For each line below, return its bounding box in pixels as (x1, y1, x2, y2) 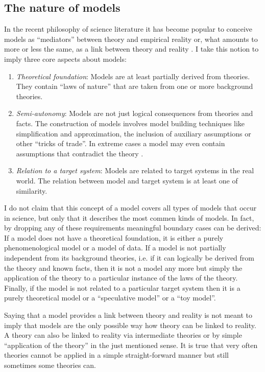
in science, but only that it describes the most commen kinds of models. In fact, (4, 212, 254, 223)
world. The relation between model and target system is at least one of (16, 175, 238, 185)
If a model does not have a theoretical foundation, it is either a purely (4, 232, 224, 243)
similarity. (16, 185, 47, 196)
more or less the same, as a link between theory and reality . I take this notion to (4, 43, 259, 54)
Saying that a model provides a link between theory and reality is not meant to (4, 310, 252, 320)
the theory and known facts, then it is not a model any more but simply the (4, 262, 243, 273)
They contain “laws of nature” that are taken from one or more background (16, 81, 253, 91)
